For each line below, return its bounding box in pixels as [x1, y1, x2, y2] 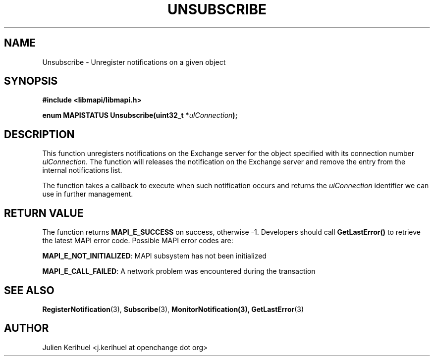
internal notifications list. [42, 166, 122, 175]
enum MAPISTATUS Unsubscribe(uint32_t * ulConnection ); [42, 111, 238, 120]
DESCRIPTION [4, 128, 75, 141]
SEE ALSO [4, 284, 54, 297]
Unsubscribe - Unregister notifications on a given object [42, 57, 226, 66]
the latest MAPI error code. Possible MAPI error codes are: [42, 236, 233, 245]
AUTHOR [4, 322, 49, 335]
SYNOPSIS [4, 75, 58, 88]
